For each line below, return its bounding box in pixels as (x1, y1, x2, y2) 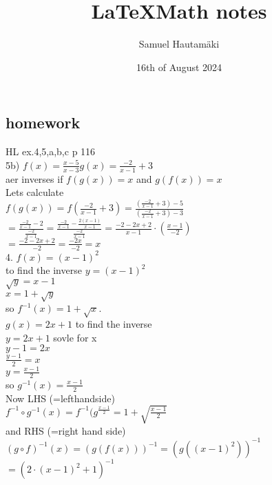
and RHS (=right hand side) (6, 423, 126, 437)
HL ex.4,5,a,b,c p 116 (6, 144, 96, 159)
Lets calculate (6, 185, 64, 199)
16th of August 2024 (136, 59, 222, 74)
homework (6, 112, 81, 133)
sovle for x (53, 330, 97, 344)
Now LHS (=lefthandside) (6, 390, 115, 405)
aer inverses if (6, 171, 63, 186)
